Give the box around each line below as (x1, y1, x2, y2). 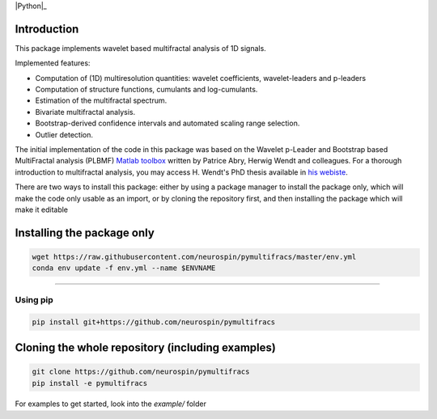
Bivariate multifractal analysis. (35, 107, 136, 116)
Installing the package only (15, 226, 155, 239)
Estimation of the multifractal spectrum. (35, 95, 168, 105)
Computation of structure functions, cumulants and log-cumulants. (35, 85, 258, 95)
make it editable (15, 205, 69, 214)
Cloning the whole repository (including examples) (15, 341, 277, 354)
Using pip (15, 294, 54, 305)
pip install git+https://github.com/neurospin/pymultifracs (32, 317, 276, 327)
